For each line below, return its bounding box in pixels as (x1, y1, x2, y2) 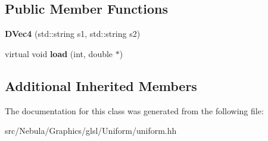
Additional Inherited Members (5, 76, 197, 95)
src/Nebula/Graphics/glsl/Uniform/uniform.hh (5, 124, 177, 137)
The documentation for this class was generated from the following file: (5, 104, 264, 117)
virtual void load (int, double (5, 47, 113, 59)
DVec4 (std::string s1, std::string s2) (5, 27, 141, 40)
